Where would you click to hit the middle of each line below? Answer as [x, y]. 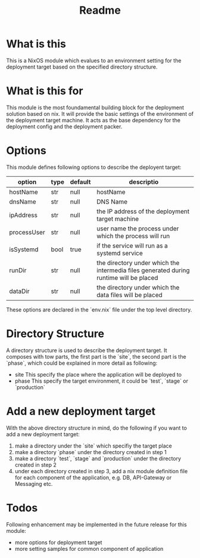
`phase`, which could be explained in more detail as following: [82, 363]
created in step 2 [35, 465]
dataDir [19, 291]
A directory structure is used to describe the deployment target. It [87, 350]
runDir [18, 270]
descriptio [144, 181]
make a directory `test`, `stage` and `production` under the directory [98, 458]
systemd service [120, 253]
